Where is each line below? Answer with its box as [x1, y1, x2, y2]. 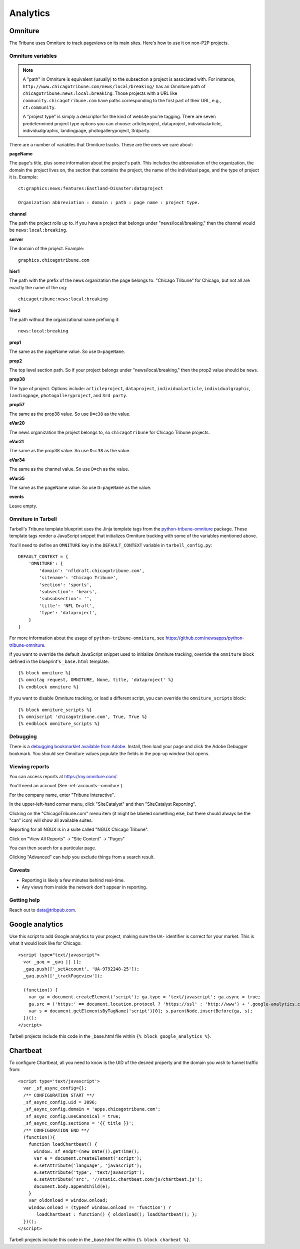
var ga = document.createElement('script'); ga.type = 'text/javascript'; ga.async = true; [28, 994, 261, 1000]
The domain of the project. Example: [9, 246, 84, 252]
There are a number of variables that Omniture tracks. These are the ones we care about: [9, 141, 193, 147]
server [9, 236, 23, 242]
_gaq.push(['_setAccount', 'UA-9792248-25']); [23, 966, 139, 972]
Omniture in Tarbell [9, 515, 57, 522]
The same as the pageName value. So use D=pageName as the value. [9, 484, 151, 490]
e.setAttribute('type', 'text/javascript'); [33, 1169, 145, 1175]
